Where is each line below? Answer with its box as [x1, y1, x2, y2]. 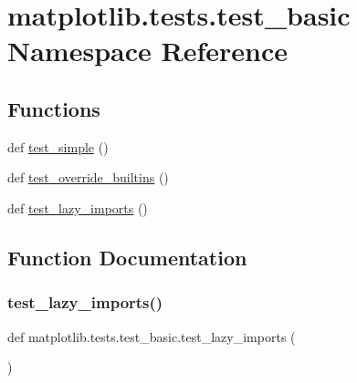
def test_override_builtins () [7, 168, 169, 187]
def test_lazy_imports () [7, 198, 148, 217]
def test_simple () [7, 137, 109, 156]
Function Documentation [7, 243, 247, 271]
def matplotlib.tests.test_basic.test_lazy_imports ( [7, 326, 296, 346]
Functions [7, 94, 100, 122]
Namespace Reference [7, 32, 288, 69]
